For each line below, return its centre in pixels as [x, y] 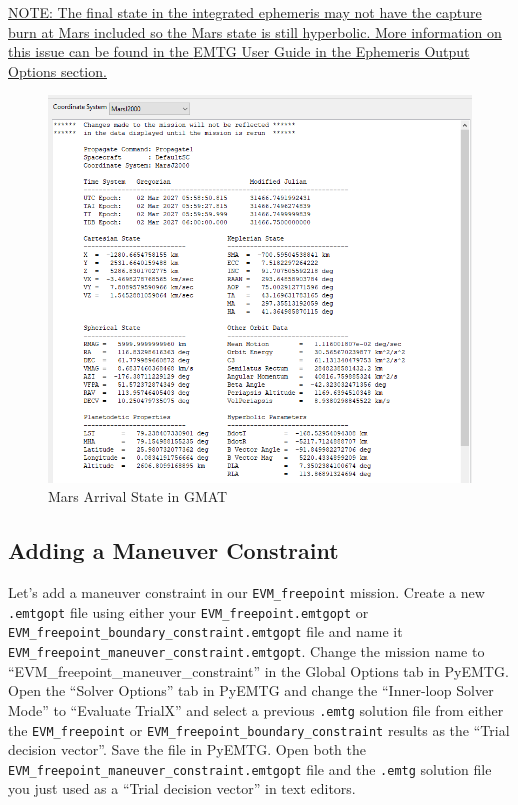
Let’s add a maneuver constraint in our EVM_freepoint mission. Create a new [246, 592]
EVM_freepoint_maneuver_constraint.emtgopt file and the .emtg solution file [250, 768]
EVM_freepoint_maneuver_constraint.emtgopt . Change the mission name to [246, 651]
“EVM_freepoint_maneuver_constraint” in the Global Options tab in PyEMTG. [258, 670]
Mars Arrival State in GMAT [138, 496]
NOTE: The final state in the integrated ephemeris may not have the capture [245, 12]
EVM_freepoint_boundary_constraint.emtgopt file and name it [205, 631]
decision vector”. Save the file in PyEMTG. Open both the [187, 749]
